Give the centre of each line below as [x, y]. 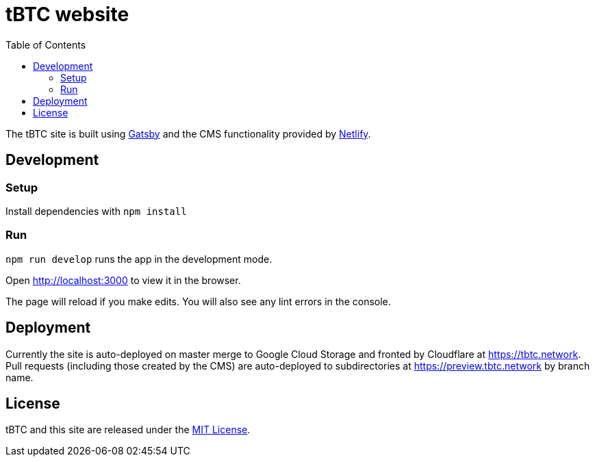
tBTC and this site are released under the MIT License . [128, 430]
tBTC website [67, 14]
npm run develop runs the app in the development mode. [139, 259]
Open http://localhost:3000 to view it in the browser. [123, 280]
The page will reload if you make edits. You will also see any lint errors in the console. [198, 301]
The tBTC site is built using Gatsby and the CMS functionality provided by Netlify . [188, 133]
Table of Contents [46, 44]
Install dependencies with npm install [96, 211]
